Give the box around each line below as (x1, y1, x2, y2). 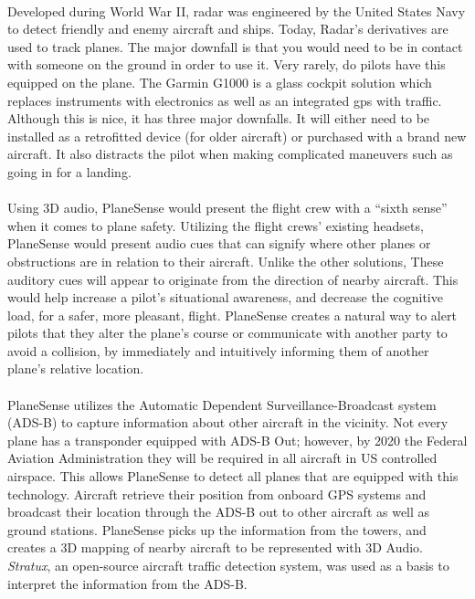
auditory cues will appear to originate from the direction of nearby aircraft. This (7, 269, 459, 289)
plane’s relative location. (7, 359, 144, 378)
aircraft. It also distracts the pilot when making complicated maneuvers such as (7, 144, 453, 163)
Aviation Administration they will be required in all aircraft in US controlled (7, 448, 438, 468)
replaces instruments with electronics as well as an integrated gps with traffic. (7, 90, 442, 110)
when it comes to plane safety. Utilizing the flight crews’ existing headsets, (7, 215, 424, 235)
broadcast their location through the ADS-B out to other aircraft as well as (7, 502, 430, 521)
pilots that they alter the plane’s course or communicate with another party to (7, 323, 448, 342)
